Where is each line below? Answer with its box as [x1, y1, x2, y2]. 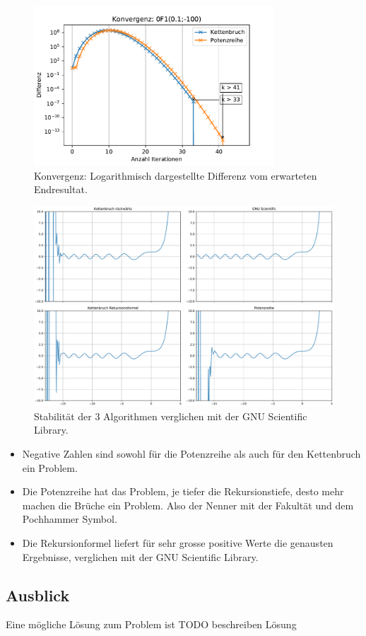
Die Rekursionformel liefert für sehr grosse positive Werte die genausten [22, 536, 333, 550]
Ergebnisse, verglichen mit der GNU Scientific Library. [22, 549, 259, 564]
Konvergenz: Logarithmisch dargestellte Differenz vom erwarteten [34, 168, 317, 183]
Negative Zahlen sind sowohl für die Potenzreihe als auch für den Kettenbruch [22, 446, 361, 461]
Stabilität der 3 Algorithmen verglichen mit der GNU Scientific [34, 408, 307, 423]
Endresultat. [34, 182, 88, 197]
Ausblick [6, 584, 70, 606]
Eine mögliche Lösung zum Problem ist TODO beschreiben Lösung [6, 617, 297, 632]
